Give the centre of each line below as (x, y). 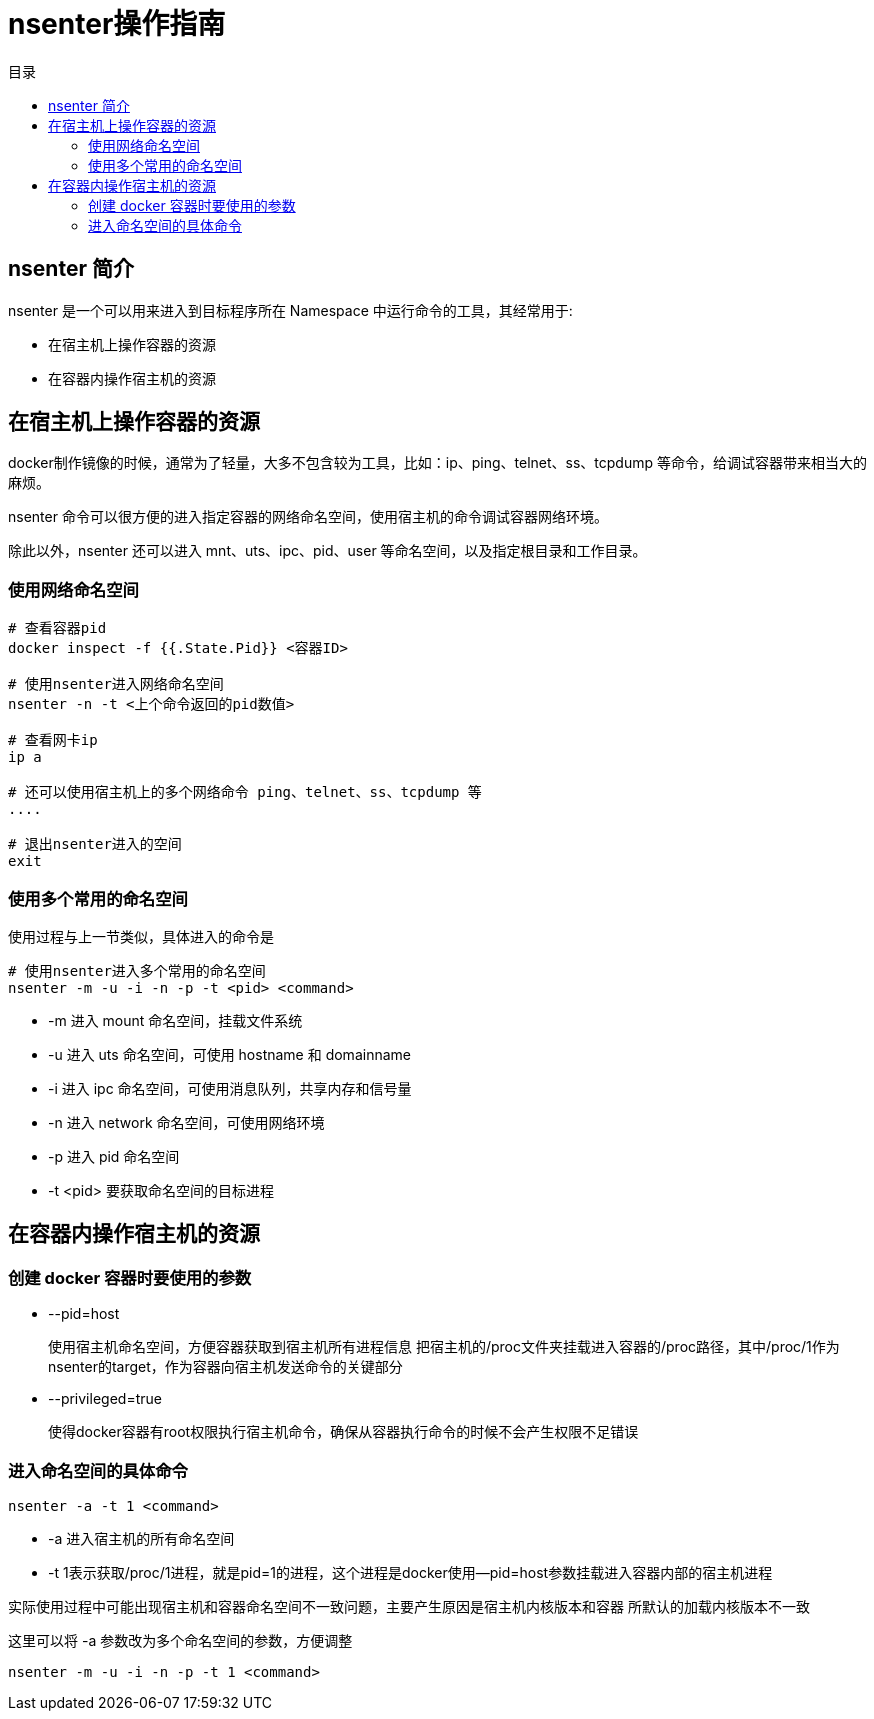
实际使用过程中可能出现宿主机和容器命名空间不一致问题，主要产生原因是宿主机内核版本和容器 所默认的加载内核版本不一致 (409, 1606)
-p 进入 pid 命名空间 (114, 1156)
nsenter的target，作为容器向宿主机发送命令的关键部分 (225, 1367)
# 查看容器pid (57, 628)
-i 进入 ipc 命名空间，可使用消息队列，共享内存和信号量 (230, 1088)
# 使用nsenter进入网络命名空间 (116, 684)
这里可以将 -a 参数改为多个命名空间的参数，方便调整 (180, 1640)
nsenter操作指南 (117, 24)
